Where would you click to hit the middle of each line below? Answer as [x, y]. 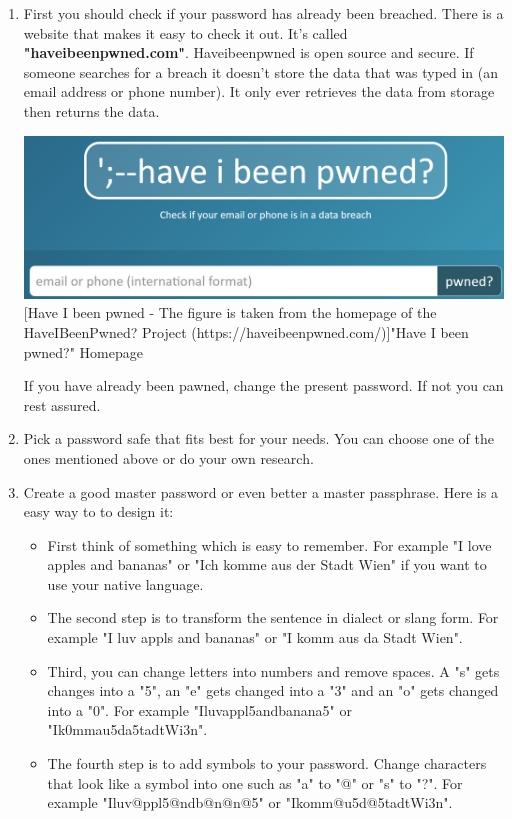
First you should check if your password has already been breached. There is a [263, 13]
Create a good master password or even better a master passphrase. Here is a [260, 491]
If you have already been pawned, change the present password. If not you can [263, 385]
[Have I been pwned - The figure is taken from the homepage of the [230, 312]
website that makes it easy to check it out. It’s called [185, 32]
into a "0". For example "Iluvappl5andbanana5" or [199, 709]
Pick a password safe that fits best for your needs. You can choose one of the [258, 438]
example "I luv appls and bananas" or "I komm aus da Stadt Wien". [255, 637]
